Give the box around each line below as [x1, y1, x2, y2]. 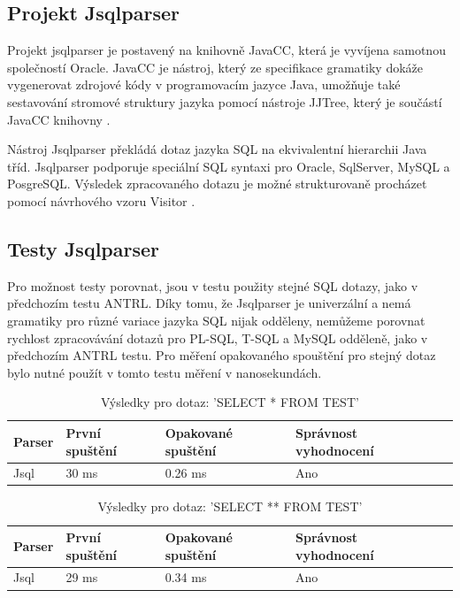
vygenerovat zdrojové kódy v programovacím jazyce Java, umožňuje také [7, 75, 401, 94]
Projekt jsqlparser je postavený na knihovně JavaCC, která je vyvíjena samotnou [7, 41, 446, 59]
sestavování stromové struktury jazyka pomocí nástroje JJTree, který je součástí [7, 92, 442, 111]
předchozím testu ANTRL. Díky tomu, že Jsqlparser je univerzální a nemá [7, 294, 411, 312]
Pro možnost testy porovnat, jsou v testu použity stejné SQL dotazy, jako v [7, 276, 418, 295]
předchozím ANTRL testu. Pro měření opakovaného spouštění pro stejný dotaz [7, 346, 436, 364]
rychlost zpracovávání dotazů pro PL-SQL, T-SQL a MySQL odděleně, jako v [7, 328, 428, 347]
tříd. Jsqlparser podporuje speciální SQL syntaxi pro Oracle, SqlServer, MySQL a [7, 157, 450, 175]
